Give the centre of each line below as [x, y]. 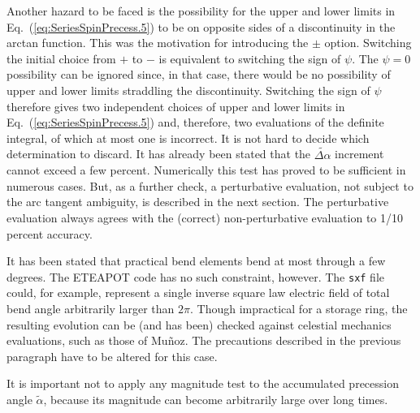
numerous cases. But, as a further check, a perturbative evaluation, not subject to [210, 185]
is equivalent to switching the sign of [250, 58]
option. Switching [368, 43]
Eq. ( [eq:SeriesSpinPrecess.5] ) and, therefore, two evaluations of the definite [195, 122]
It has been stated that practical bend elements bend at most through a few [196, 261]
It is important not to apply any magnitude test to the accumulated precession [203, 383]
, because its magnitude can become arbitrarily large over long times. [216, 399]
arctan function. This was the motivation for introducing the [158, 43]
